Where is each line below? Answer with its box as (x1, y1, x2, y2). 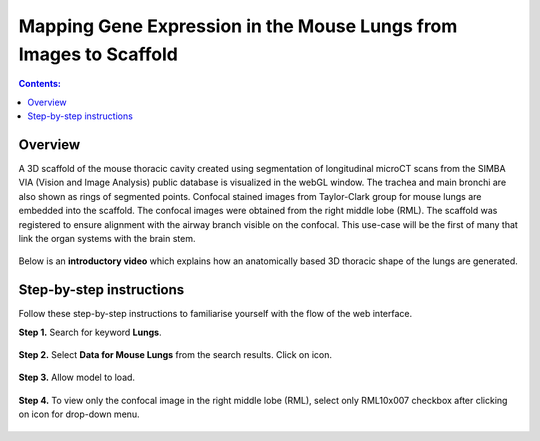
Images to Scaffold (18, 43, 179, 65)
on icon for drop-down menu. (18, 408, 140, 420)
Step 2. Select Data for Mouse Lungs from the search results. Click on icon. (18, 349, 333, 361)
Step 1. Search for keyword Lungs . (18, 326, 162, 338)
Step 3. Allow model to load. (18, 371, 135, 384)
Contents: (18, 78, 62, 90)
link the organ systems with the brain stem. (18, 232, 196, 244)
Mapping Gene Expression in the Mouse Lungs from (18, 15, 458, 37)
